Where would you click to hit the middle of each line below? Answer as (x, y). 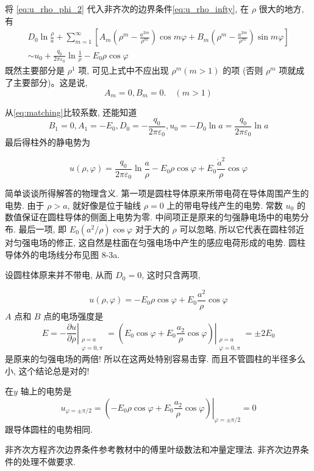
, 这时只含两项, (171, 275)
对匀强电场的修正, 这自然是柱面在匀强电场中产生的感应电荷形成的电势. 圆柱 (155, 242)
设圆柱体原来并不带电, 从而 (59, 275)
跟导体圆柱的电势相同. (49, 429)
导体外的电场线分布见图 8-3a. (62, 254)
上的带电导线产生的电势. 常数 (225, 205)
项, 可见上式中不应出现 (123, 70)
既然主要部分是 (35, 70)
